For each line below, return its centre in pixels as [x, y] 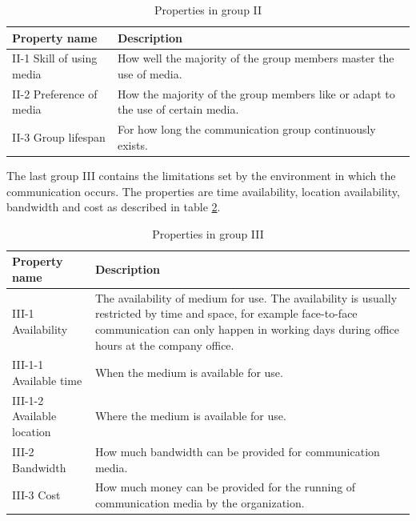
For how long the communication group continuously [246, 129]
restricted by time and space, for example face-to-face [226, 313]
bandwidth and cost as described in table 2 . [114, 207]
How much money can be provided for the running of [225, 487]
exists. [132, 144]
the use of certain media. [178, 109]
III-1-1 [28, 365]
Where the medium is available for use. [190, 416]
